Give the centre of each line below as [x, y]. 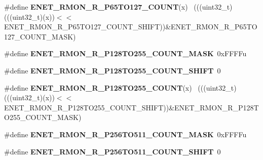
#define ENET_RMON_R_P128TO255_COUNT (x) [98, 87]
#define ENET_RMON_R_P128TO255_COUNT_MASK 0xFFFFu [125, 53]
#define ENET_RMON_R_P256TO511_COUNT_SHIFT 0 [112, 151]
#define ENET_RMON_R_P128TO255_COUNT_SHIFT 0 [112, 70]
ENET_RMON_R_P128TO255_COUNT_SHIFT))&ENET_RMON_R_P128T [131, 107]
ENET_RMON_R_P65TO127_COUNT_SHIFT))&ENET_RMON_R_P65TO [131, 27]
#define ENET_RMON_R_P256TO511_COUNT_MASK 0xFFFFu [125, 134]
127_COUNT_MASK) [40, 36]
